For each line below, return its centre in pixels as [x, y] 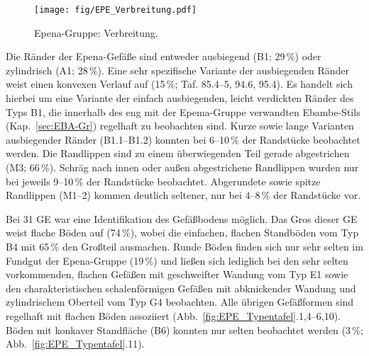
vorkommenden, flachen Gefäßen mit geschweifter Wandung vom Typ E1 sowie [177, 274]
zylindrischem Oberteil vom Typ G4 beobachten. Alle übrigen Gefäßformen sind [180, 302]
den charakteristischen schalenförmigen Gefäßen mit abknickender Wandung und [181, 288]
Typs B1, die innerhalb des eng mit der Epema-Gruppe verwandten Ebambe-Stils [183, 111]
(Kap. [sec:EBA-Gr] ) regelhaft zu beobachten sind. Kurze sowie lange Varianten [180, 126]
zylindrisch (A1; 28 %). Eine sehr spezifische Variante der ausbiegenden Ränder [177, 70]
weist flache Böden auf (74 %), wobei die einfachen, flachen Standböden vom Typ [182, 232]
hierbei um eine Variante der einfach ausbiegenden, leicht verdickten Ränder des [180, 98]
